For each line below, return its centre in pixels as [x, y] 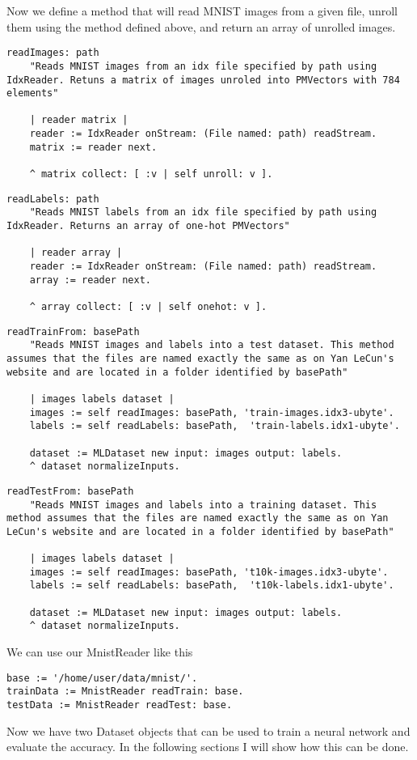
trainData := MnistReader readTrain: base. [125, 692]
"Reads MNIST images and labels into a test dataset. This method [212, 345]
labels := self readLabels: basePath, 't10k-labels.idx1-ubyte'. [212, 586]
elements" [33, 93]
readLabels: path [53, 199]
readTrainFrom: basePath [73, 331]
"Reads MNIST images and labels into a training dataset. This [203, 505]
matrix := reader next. [93, 147]
